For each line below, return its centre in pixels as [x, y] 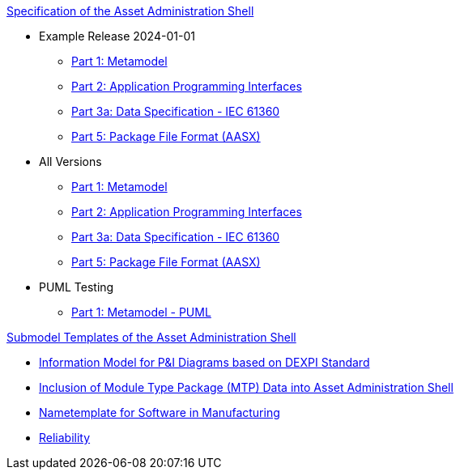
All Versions [70, 161]
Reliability [65, 438]
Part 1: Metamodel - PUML [141, 312]
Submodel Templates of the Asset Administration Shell [151, 337]
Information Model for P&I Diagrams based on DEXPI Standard [204, 362]
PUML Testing [77, 287]
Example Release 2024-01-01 [117, 36]
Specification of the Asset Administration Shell [130, 11]
